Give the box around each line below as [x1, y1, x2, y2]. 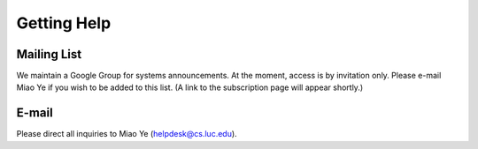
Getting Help [16, 13, 112, 33]
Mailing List [16, 47, 82, 62]
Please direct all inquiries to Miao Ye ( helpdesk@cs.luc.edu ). [16, 129, 238, 139]
